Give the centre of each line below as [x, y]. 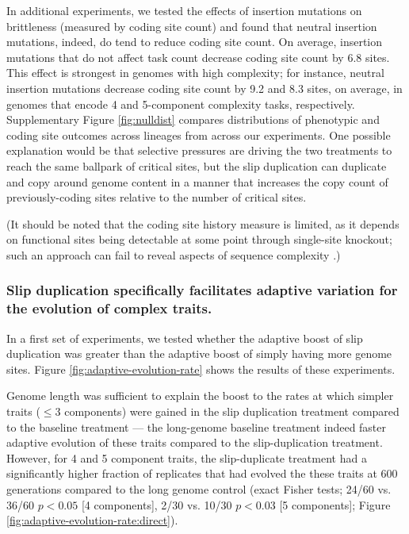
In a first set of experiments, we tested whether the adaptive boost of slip [185, 338]
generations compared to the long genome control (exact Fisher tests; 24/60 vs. [199, 488]
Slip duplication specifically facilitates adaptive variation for [202, 290]
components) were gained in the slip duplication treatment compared [232, 411]
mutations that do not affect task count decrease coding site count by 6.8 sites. [198, 57]
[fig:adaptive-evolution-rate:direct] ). [92, 520]
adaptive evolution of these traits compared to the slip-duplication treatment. [195, 442]
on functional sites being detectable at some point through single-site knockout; [199, 239]
